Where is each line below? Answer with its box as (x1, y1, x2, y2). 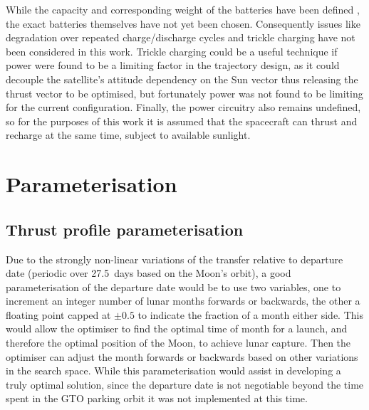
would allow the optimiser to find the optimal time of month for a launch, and (6, 321, 348, 336)
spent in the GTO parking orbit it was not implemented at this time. (6, 391, 308, 406)
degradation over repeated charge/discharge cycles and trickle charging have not (6, 30, 355, 45)
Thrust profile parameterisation (6, 218, 244, 240)
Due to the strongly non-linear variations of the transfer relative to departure (6, 251, 343, 266)
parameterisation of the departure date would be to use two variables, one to (6, 279, 341, 294)
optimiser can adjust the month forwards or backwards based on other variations (6, 349, 358, 364)
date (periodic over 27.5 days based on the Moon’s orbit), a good (6, 266, 291, 280)
